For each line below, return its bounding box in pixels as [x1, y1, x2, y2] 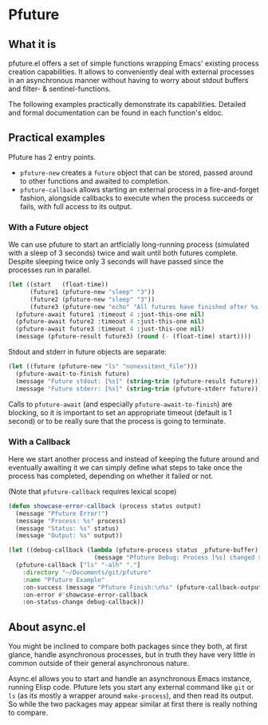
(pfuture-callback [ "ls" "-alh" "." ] [15, 561, 141, 569]
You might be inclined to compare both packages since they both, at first [8, 641, 247, 652]
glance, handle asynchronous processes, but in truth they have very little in [8, 650, 255, 660]
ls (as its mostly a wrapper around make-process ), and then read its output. [8, 691, 254, 700]
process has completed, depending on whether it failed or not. [8, 471, 214, 481]
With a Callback [8, 436, 71, 447]
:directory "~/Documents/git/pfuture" [22, 569, 152, 576]
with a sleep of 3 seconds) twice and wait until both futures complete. [8, 248, 238, 258]
